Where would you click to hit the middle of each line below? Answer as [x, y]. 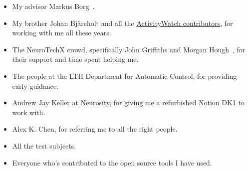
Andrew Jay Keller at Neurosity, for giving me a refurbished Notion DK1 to [128, 102]
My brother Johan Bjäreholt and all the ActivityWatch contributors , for [123, 23]
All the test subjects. [44, 145]
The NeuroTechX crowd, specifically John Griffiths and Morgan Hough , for [129, 49]
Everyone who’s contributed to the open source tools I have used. [112, 162]
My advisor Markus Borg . [53, 6]
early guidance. [35, 85]
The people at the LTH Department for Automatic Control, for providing [124, 76]
